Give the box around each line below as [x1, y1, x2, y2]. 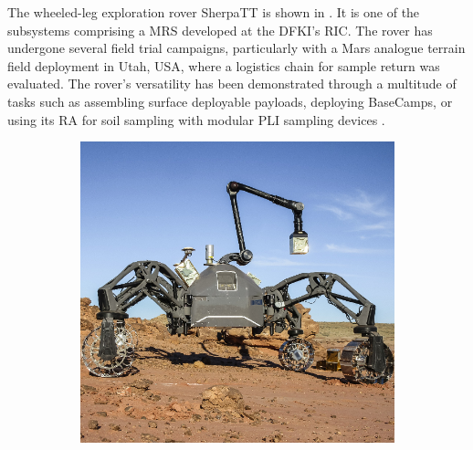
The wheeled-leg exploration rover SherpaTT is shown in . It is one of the [7, 3, 420, 21]
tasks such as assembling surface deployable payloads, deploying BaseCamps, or [7, 91, 453, 110]
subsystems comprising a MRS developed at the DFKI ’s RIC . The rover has [7, 20, 433, 39]
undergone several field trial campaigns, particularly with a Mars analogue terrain [7, 38, 466, 58]
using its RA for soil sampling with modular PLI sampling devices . [7, 110, 385, 129]
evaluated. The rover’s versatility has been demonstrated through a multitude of [7, 74, 457, 93]
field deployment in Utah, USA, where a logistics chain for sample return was [7, 56, 440, 75]
